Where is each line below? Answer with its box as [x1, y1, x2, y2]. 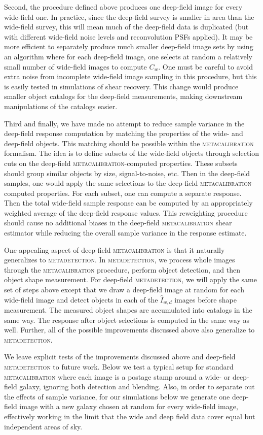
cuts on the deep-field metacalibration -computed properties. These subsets [4, 157, 238, 168]
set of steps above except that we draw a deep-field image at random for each [4, 284, 244, 295]
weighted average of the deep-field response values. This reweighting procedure [4, 207, 248, 218]
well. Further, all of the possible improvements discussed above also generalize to [4, 324, 255, 335]
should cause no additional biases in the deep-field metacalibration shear [4, 217, 232, 228]
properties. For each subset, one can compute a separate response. [36, 187, 242, 198]
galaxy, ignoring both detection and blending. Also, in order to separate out [19, 381, 255, 392]
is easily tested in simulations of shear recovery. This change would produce [4, 81, 239, 91]
